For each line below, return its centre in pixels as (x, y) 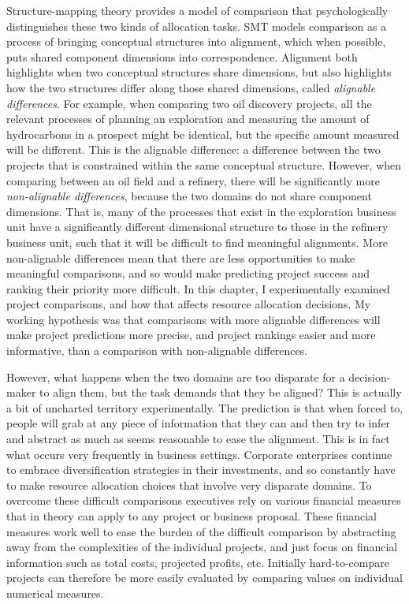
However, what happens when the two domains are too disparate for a (176, 377)
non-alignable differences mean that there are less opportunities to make (181, 257)
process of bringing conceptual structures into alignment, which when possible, (196, 41)
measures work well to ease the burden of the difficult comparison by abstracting (201, 531)
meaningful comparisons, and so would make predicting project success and (188, 273)
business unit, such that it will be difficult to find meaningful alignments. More (197, 242)
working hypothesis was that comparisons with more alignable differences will (193, 319)
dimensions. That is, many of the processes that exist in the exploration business (201, 211)
